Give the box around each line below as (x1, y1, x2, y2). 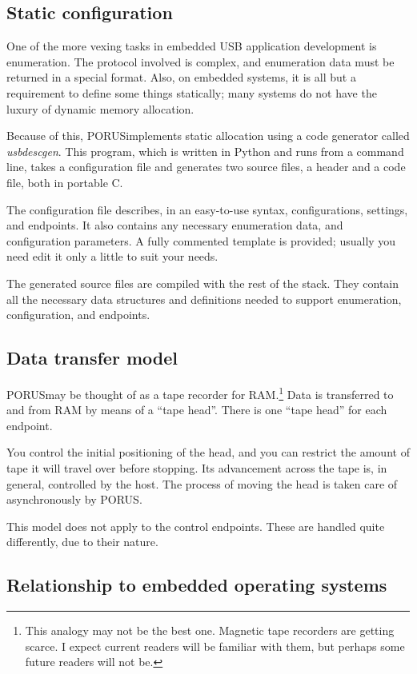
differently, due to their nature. (6, 533, 158, 550)
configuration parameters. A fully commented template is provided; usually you (6, 232, 396, 249)
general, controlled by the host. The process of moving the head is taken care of (6, 475, 398, 492)
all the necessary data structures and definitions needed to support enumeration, (6, 290, 402, 307)
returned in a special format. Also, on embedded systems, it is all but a (6, 69, 356, 86)
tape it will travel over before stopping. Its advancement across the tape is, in (6, 459, 387, 476)
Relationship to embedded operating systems (6, 572, 387, 597)
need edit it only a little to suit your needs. (6, 248, 219, 265)
